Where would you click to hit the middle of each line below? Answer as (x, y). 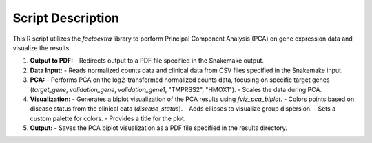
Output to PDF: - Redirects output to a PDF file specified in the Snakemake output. (147, 60)
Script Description (66, 18)
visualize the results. (42, 47)
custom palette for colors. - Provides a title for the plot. (108, 118)
